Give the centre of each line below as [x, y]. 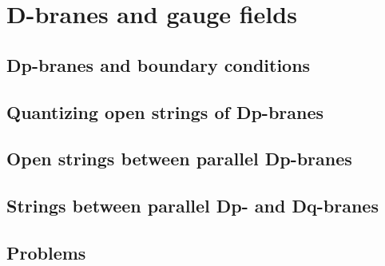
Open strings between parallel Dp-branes [179, 159]
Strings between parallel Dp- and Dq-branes [192, 206]
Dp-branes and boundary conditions [159, 64]
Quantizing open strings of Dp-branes [165, 111]
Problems [46, 252]
